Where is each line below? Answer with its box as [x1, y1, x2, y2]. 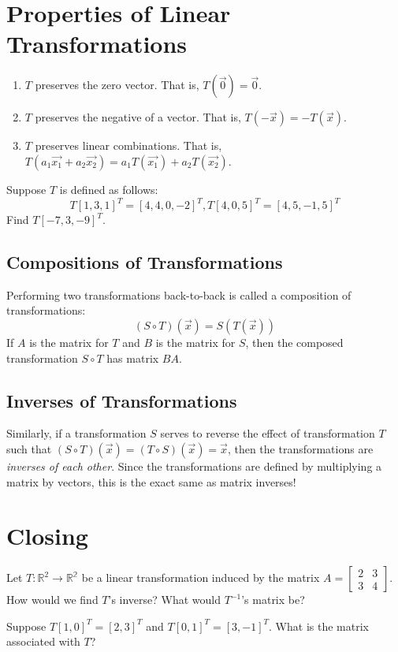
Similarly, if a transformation [6, 425, 147, 441]
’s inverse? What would [108, 591, 221, 608]
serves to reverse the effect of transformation [160, 425, 375, 441]
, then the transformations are [227, 440, 374, 456]
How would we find [6, 591, 99, 608]
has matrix [106, 349, 159, 366]
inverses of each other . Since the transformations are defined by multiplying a [6, 457, 382, 474]
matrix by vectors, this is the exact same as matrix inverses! [6, 473, 296, 490]
